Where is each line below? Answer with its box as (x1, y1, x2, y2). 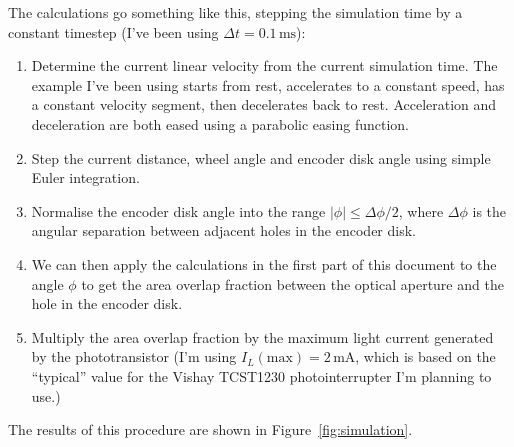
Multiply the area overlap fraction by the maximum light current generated (31, 326, 494, 347)
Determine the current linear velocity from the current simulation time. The (31, 55, 498, 76)
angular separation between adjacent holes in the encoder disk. (31, 220, 416, 241)
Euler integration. (31, 167, 140, 188)
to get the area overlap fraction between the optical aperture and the (81, 273, 504, 294)
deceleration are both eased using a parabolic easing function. (31, 113, 409, 134)
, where (398, 200, 444, 221)
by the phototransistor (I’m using (31, 346, 237, 367)
